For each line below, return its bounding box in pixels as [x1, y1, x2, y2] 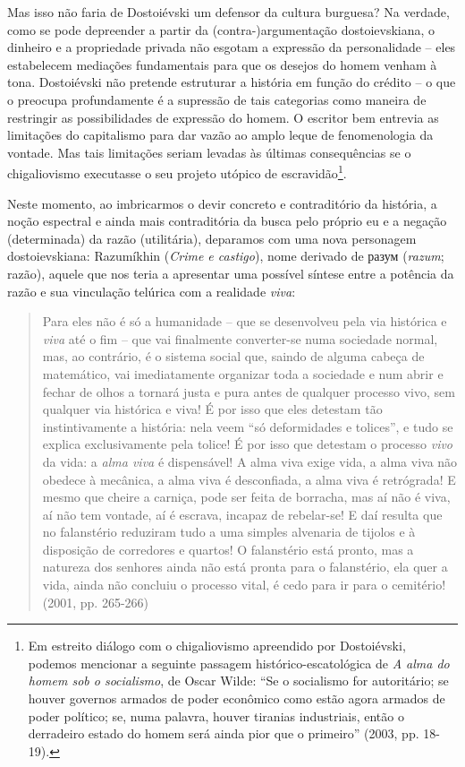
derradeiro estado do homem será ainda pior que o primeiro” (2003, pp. [28, 724, 419, 743]
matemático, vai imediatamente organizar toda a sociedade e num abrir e [42, 364, 444, 383]
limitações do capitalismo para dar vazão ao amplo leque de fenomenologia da [7, 125, 434, 144]
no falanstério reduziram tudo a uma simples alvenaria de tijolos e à [42, 522, 416, 541]
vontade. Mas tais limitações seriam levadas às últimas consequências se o [7, 142, 411, 161]
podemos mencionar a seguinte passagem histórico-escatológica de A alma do [28, 653, 450, 672]
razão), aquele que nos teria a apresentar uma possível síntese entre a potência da [7, 263, 454, 282]
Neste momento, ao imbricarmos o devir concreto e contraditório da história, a [7, 194, 437, 212]
